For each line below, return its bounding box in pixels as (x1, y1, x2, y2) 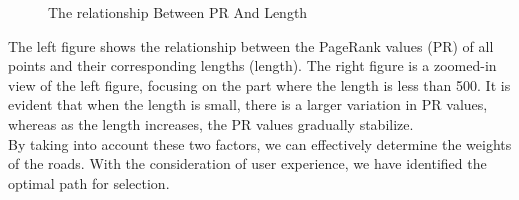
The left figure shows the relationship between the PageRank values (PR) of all (8, 35, 494, 56)
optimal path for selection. (8, 172, 170, 193)
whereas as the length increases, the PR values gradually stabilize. (8, 113, 414, 134)
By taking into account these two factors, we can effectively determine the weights (8, 133, 512, 154)
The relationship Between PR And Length (48, 2, 308, 22)
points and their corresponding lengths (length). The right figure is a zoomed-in (8, 55, 497, 76)
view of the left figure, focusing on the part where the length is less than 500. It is (8, 74, 511, 95)
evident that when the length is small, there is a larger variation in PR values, (8, 94, 488, 115)
